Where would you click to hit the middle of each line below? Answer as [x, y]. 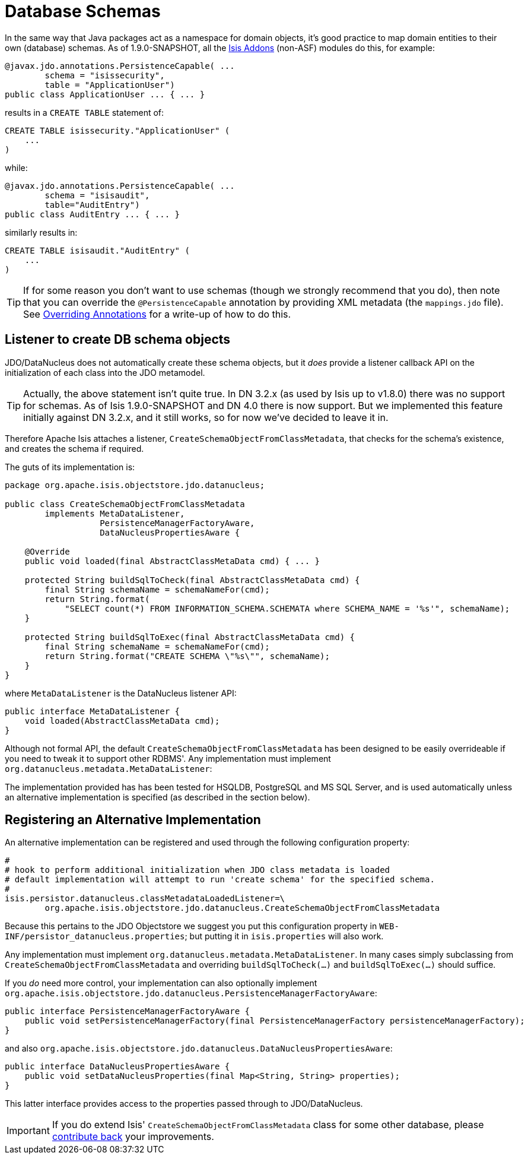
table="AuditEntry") [92, 205]
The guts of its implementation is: [70, 467]
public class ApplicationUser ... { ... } [105, 94]
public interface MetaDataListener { [93, 711]
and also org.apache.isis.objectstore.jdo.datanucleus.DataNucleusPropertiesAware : [199, 1049]
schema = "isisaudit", [97, 195]
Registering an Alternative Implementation [133, 820]
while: [16, 167]
